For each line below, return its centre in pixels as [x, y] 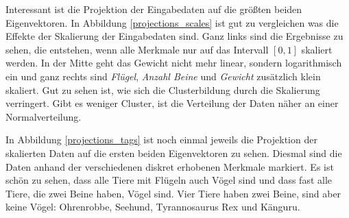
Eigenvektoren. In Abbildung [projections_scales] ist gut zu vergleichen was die [172, 22]
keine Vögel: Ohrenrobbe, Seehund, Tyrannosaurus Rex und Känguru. [153, 207]
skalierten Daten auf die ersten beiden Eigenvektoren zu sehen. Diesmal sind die [174, 153]
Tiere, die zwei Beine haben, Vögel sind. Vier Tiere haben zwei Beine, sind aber [173, 193]
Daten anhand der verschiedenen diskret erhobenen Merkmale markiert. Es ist [170, 166]
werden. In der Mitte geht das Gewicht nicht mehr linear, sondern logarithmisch [174, 63]
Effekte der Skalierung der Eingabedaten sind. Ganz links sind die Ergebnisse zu [174, 36]
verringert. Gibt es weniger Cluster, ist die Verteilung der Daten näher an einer [172, 103]
